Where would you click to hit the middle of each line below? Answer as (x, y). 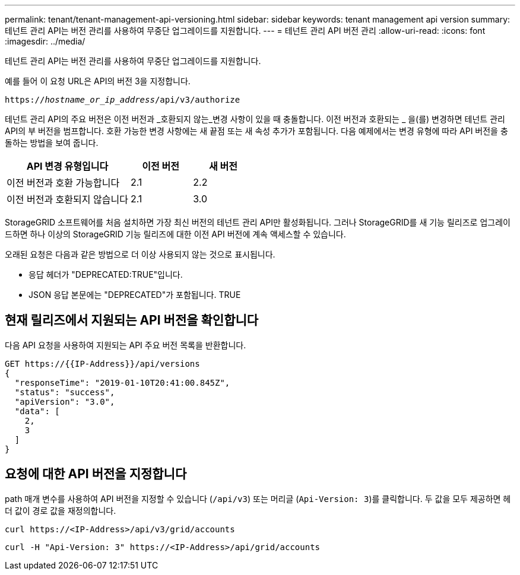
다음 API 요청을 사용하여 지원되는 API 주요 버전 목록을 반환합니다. (126, 345)
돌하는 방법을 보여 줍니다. (52, 143)
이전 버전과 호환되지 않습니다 (67, 199)
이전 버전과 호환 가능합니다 (63, 183)
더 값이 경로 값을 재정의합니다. (61, 510)
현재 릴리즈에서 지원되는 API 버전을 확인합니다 (132, 320)
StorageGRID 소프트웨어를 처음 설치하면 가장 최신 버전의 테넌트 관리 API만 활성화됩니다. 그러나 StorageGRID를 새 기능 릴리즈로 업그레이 (258, 222)
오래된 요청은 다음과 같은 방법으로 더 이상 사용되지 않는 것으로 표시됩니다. (140, 254)
